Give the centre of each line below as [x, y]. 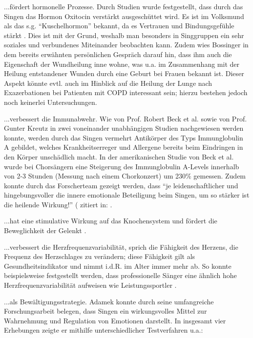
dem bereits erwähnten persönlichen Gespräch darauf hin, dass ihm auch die [118, 54]
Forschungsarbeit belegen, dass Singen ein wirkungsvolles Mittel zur [105, 311]
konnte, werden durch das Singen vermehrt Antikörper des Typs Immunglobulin [124, 137]
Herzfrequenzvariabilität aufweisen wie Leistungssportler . [90, 285]
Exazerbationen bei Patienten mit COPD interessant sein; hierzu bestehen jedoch [126, 92]
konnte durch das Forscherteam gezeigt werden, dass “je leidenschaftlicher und [121, 185]
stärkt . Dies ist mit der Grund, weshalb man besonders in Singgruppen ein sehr [124, 35]
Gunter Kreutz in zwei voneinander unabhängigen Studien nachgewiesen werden [124, 128]
